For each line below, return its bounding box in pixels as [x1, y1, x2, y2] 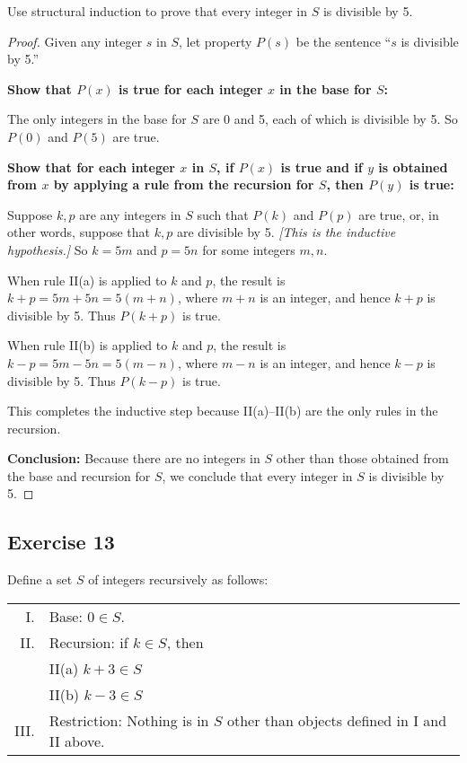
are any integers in [79, 205, 181, 224]
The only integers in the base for [7, 110, 187, 128]
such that [197, 205, 249, 224]
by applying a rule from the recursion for [53, 175, 314, 194]
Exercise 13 [7, 528, 115, 556]
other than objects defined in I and [226, 709, 447, 731]
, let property [179, 31, 252, 50]
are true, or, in [358, 205, 439, 224]
